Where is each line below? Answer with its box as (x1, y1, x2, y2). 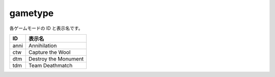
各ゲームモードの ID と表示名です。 (9, 25, 83, 31)
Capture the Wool (28, 48, 71, 55)
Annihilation (28, 42, 57, 49)
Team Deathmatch (28, 62, 73, 69)
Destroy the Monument (28, 55, 84, 62)
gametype (9, 8, 54, 19)
